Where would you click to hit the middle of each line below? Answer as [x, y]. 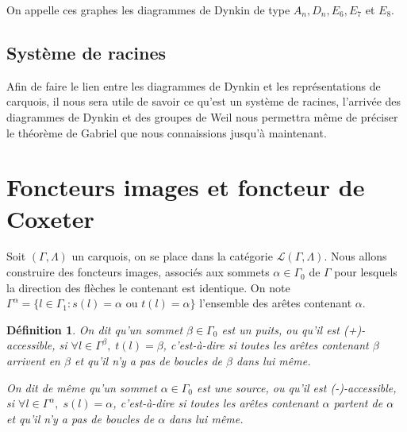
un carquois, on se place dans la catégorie [172, 256]
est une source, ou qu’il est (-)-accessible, [297, 387]
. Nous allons [355, 256]
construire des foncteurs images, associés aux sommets [138, 272]
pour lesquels [366, 272]
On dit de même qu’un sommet [82, 387]
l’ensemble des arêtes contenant [276, 303]
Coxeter [50, 218]
